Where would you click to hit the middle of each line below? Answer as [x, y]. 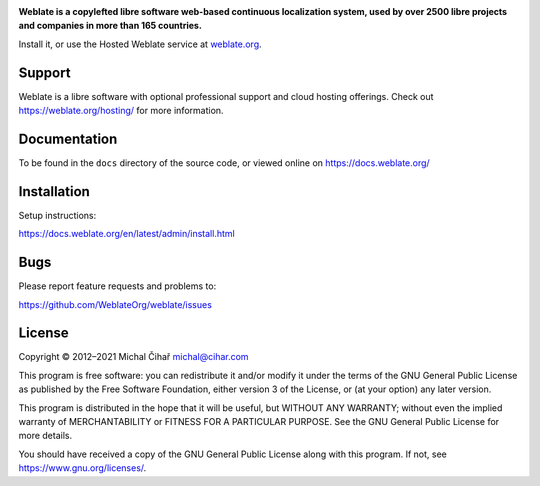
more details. [45, 436]
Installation [54, 191]
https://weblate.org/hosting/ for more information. [121, 111]
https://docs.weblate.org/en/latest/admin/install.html [126, 234]
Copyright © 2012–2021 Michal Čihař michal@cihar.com [133, 357]
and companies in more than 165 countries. [110, 26]
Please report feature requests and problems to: [117, 286]
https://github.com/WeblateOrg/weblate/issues [115, 304]
